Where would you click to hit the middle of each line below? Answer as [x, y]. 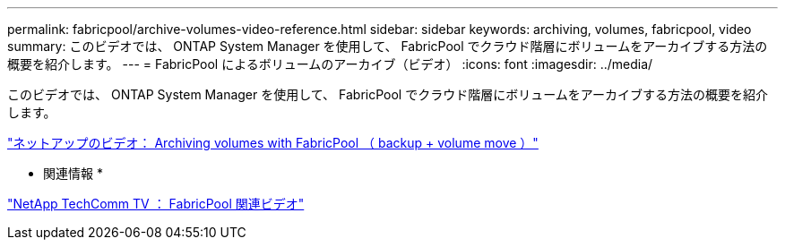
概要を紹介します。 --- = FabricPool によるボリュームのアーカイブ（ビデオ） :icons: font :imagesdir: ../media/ [330, 64]
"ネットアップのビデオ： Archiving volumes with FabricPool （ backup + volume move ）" [273, 143]
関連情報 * [73, 173]
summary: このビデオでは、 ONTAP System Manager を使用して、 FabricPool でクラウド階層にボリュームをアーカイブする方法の [388, 46]
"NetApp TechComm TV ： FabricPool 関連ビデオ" [156, 204]
